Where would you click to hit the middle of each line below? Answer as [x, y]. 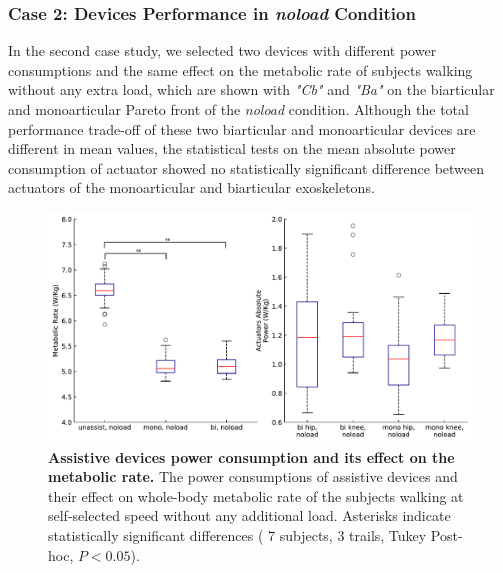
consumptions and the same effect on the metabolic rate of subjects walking [240, 69]
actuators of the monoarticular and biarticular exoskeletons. [191, 187]
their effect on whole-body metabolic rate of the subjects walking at [256, 495]
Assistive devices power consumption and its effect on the [251, 456]
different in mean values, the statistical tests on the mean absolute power [232, 148]
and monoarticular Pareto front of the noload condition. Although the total [238, 109]
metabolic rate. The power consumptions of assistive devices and [253, 476]
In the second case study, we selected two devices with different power [222, 50]
